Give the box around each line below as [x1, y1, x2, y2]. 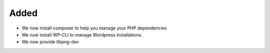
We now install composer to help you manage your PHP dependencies [21, 25, 167, 31]
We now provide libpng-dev [21, 39, 79, 45]
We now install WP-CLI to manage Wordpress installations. [21, 31, 142, 37]
